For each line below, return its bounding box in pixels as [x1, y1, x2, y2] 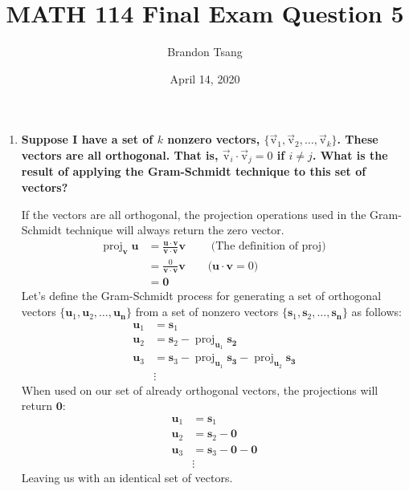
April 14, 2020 [170, 70, 240, 87]
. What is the [312, 146, 388, 163]
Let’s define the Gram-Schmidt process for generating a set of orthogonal [21, 287, 382, 304]
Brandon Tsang [167, 43, 243, 60]
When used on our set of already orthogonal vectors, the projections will [21, 381, 378, 398]
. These [337, 131, 378, 148]
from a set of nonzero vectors [135, 303, 279, 320]
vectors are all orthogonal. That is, [21, 146, 219, 163]
